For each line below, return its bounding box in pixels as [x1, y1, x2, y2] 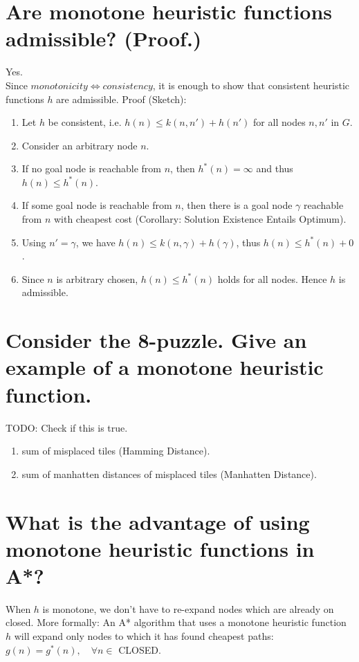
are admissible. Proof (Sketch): [56, 91, 187, 106]
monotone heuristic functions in [6, 534, 315, 562]
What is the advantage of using [6, 507, 310, 535]
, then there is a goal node [181, 198, 293, 212]
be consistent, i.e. [48, 115, 122, 129]
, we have [75, 235, 116, 249]
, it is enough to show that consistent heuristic [152, 77, 350, 92]
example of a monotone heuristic [6, 353, 324, 381]
